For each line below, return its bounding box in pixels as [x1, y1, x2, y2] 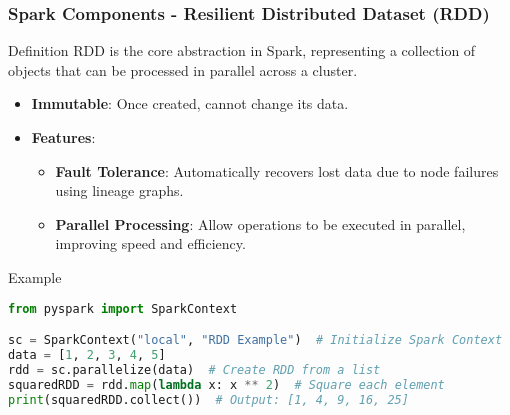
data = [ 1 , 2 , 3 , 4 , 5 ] [8, 347, 166, 362]
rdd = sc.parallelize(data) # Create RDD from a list [8, 362, 381, 377]
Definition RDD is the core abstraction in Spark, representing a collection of [8, 40, 476, 61]
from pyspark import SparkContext [8, 301, 238, 316]
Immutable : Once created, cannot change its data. [31, 93, 349, 114]
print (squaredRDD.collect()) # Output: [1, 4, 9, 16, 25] [8, 392, 409, 407]
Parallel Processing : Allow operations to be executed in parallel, [55, 213, 466, 234]
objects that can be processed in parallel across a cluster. [8, 59, 358, 80]
